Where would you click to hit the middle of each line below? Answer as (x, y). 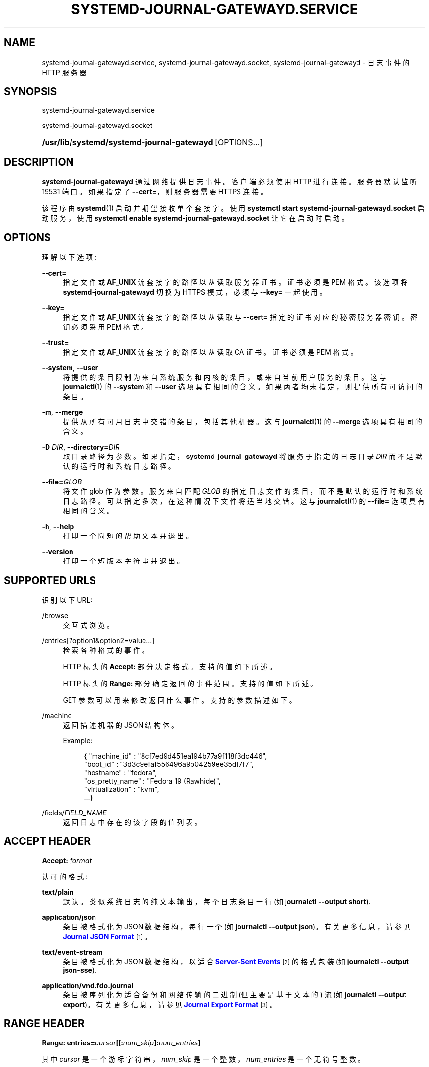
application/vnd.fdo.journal (88, 985)
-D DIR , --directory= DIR (81, 447)
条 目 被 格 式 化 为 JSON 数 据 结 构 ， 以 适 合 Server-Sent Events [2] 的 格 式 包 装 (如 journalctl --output (236, 961)
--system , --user (70, 368)
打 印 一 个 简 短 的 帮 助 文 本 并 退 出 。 (128, 536)
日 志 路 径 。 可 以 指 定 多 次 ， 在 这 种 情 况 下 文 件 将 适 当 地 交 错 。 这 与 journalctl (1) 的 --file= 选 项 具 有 (244, 501)
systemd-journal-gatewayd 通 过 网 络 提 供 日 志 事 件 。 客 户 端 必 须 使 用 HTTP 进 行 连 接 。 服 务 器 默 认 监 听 (229, 182)
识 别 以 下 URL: (67, 600)
